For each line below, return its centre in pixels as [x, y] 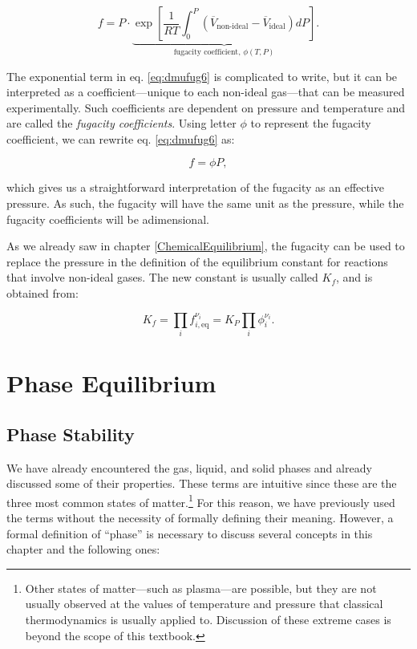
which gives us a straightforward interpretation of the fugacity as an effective [196, 187]
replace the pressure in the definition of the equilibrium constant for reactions [197, 261]
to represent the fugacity [311, 123]
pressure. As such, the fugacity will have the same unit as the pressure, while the [205, 203]
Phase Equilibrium [111, 383]
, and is [354, 277]
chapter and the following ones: [83, 549]
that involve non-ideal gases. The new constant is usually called [162, 277]
